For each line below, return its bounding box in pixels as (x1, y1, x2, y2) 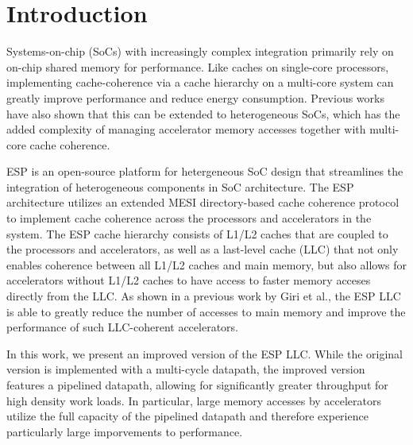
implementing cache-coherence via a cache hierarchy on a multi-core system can (6, 74, 394, 91)
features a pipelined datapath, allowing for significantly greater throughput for (6, 377, 388, 393)
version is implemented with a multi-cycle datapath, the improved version (6, 361, 365, 377)
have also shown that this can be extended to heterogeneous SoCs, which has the (6, 105, 400, 122)
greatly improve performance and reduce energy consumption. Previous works (6, 89, 384, 106)
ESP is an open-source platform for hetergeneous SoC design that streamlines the (6, 163, 403, 180)
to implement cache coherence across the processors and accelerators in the (6, 210, 372, 226)
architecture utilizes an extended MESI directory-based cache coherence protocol (6, 194, 399, 211)
